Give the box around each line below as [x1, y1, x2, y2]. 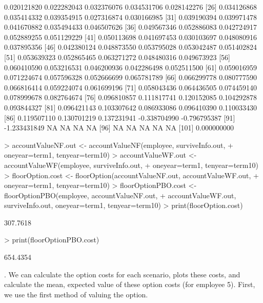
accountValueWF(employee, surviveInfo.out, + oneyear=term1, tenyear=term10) [4, 159, 258, 170]
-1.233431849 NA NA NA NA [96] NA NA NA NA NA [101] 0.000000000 [4, 122, 234, 133]
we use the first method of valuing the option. [4, 289, 148, 299]
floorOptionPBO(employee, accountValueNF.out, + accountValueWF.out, [4, 190, 236, 200]
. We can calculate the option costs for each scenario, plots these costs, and [4, 269, 240, 279]
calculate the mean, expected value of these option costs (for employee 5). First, [4, 279, 255, 290]
